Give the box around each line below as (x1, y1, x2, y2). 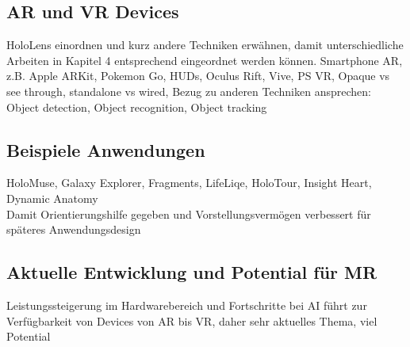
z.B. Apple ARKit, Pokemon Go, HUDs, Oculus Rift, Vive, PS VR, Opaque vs (6, 67, 390, 84)
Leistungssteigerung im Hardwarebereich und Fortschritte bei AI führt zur (6, 296, 367, 313)
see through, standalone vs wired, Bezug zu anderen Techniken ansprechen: (6, 82, 371, 99)
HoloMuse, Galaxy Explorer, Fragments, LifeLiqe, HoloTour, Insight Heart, (6, 174, 372, 191)
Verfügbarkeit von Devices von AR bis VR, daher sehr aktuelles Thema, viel (6, 312, 377, 329)
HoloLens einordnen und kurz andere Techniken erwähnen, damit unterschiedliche (6, 36, 404, 53)
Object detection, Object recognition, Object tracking (6, 98, 267, 115)
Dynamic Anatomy (6, 189, 98, 206)
